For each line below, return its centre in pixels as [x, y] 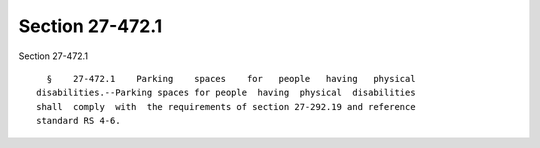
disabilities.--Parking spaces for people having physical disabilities [226, 93]
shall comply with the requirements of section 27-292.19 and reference [226, 106]
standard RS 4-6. [78, 121]
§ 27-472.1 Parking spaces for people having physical [231, 78]
